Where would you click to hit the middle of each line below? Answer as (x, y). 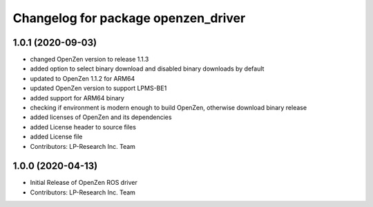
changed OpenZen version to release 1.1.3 (89, 60)
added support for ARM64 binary (77, 98)
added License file (56, 137)
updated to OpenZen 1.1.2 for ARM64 (83, 78)
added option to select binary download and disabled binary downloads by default (147, 69)
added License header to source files (83, 127)
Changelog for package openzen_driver (129, 18)
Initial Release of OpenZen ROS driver (84, 183)
